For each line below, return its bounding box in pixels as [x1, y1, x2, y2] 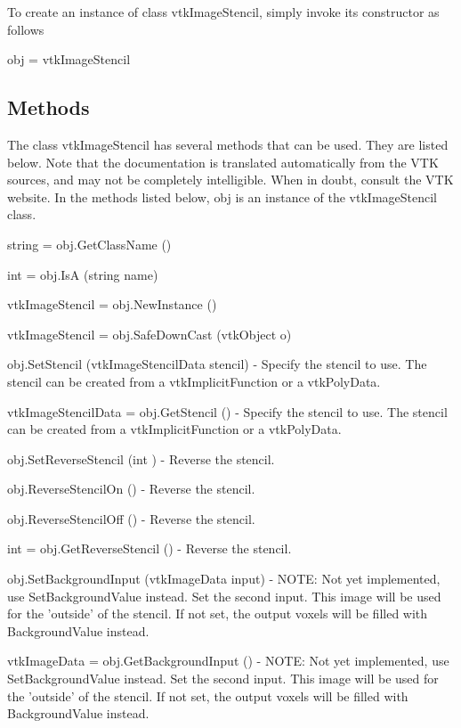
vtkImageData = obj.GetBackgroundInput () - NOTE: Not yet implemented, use [7, 651, 449, 670]
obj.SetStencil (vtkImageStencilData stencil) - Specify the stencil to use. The [7, 355, 427, 373]
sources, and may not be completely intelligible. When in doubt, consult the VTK [7, 170, 454, 189]
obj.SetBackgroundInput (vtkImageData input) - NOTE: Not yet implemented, [7, 569, 441, 588]
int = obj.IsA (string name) [7, 265, 158, 283]
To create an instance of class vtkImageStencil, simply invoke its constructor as [7, 3, 440, 20]
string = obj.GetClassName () [7, 234, 172, 253]
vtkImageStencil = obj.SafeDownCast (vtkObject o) [7, 324, 292, 343]
